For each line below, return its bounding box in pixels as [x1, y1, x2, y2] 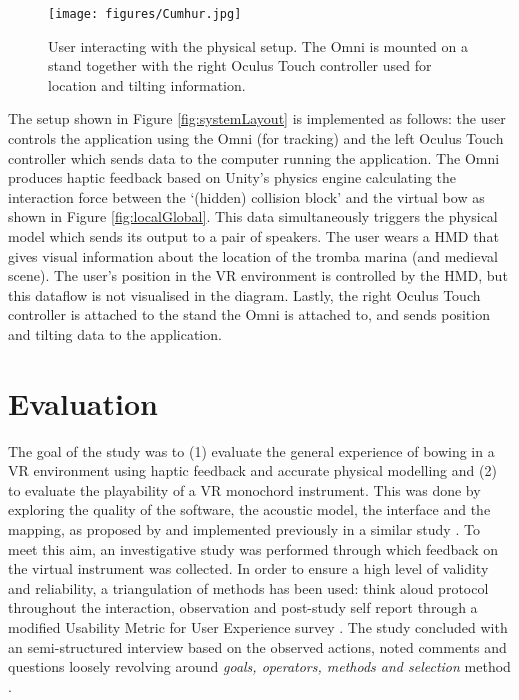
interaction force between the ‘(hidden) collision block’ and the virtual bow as [8, 186, 485, 207]
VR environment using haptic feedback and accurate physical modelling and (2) [8, 460, 497, 481]
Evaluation [8, 382, 158, 423]
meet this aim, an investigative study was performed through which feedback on [8, 538, 499, 559]
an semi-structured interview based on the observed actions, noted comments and [8, 636, 507, 657]
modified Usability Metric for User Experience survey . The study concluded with [8, 617, 508, 638]
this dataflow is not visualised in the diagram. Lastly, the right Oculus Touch [8, 284, 481, 305]
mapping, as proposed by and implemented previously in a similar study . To [8, 519, 480, 540]
